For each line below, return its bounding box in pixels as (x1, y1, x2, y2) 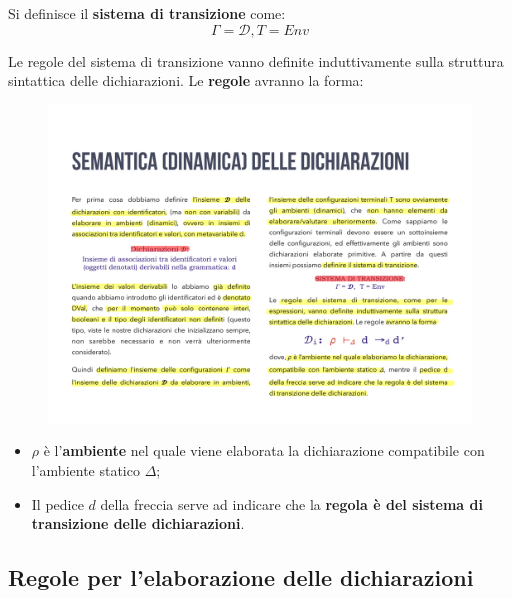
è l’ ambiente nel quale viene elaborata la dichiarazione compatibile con (43, 440, 485, 461)
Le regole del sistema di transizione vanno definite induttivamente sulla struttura (8, 50, 504, 71)
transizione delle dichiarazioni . (31, 513, 245, 534)
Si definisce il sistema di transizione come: (8, 3, 286, 23)
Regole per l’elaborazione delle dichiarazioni (8, 562, 474, 593)
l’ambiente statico (31, 459, 140, 480)
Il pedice (31, 493, 84, 514)
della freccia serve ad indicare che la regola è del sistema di (100, 493, 483, 514)
